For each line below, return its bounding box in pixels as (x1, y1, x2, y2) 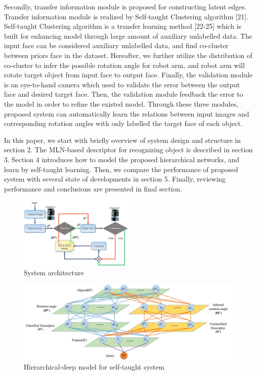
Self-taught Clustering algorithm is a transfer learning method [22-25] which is (4, 21, 242, 31)
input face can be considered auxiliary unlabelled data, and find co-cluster (4, 40, 229, 51)
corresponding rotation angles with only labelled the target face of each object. (4, 118, 243, 128)
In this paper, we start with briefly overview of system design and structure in (4, 134, 241, 145)
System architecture (24, 267, 84, 277)
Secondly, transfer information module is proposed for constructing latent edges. (4, 1, 247, 11)
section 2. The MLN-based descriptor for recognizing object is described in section (4, 144, 253, 155)
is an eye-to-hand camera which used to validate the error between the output (4, 79, 240, 89)
